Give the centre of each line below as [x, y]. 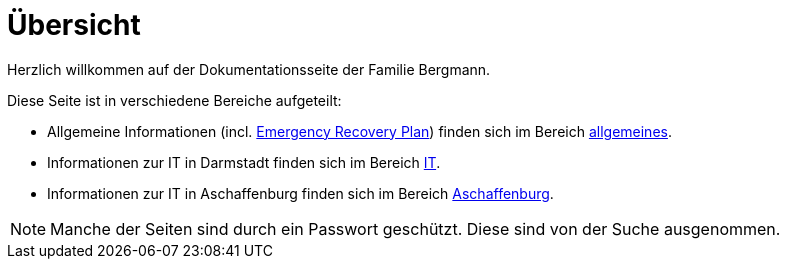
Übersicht [74, 25]
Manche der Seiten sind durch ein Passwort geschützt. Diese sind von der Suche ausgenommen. [415, 228]
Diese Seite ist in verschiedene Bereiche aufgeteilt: [174, 100]
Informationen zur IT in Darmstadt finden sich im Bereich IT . [244, 162]
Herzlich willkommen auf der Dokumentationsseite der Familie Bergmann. [249, 69]
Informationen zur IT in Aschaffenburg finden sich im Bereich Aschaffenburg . [300, 193]
